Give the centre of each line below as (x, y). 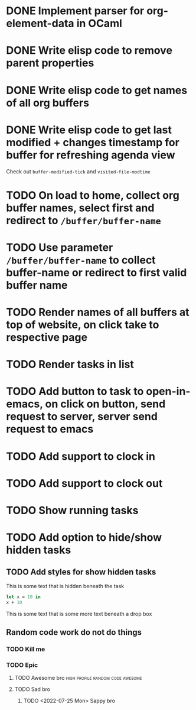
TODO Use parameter (60, 247)
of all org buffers (48, 103)
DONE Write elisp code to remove (89, 51)
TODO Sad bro (32, 689)
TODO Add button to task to (75, 391)
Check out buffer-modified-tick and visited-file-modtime (78, 171)
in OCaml (99, 23)
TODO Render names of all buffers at (98, 312)
